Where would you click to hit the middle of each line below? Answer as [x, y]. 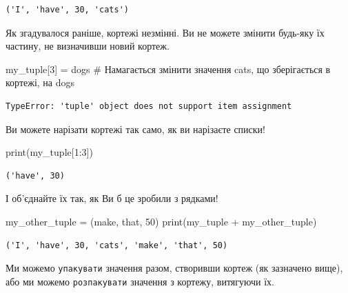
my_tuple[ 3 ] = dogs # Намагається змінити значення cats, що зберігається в [168, 69]
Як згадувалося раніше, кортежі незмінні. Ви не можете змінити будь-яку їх [165, 32]
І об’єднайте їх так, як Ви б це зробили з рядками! [112, 198]
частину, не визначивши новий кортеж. [88, 46]
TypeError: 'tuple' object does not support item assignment [149, 106]
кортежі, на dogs [40, 82]
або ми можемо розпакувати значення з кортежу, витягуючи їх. [140, 281]
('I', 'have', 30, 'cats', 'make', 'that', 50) [117, 245]
